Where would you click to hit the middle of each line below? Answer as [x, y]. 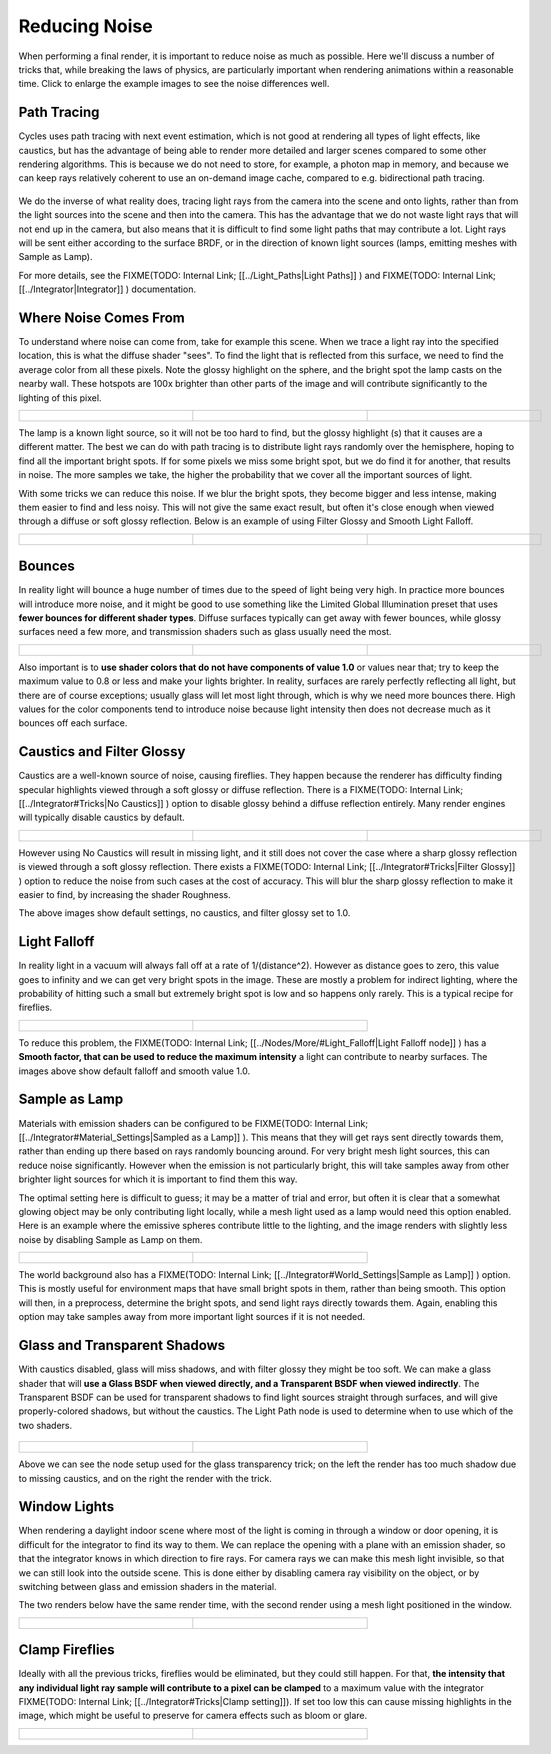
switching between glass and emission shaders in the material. [147, 1586]
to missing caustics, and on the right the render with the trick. [145, 1478]
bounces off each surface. [73, 723]
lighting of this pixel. [60, 397]
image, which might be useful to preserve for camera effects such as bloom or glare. [193, 1716]
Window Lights [66, 1506]
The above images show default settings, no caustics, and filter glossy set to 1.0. [184, 913]
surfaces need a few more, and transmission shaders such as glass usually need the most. [205, 632]
